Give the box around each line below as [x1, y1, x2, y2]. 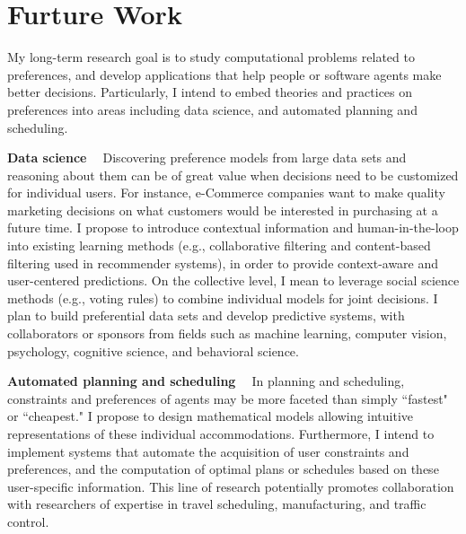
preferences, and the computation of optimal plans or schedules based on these [7, 460, 439, 478]
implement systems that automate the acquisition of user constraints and [7, 442, 409, 460]
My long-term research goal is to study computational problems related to [7, 48, 415, 66]
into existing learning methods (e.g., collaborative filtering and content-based [7, 236, 431, 255]
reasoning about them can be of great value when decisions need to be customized [7, 165, 459, 184]
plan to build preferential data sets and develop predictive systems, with [7, 306, 405, 325]
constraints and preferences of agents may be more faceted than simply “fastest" [7, 389, 448, 407]
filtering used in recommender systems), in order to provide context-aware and [7, 253, 439, 272]
